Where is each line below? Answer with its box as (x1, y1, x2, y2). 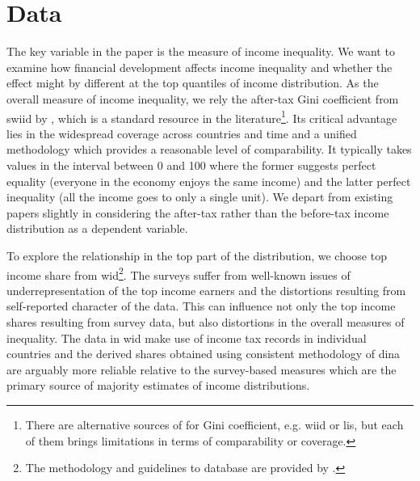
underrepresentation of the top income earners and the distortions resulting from (6, 281, 406, 298)
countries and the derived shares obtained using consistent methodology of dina (6, 345, 401, 362)
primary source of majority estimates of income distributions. (6, 377, 310, 394)
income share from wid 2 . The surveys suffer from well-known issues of (6, 264, 351, 283)
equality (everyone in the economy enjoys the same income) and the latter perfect (6, 172, 411, 189)
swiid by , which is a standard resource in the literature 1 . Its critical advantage (6, 107, 397, 126)
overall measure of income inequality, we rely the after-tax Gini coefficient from (6, 90, 399, 107)
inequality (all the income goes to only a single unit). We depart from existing (6, 188, 393, 205)
